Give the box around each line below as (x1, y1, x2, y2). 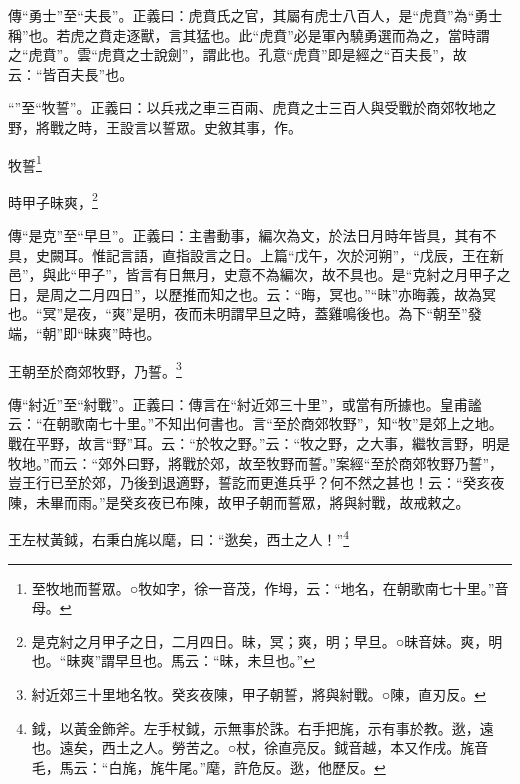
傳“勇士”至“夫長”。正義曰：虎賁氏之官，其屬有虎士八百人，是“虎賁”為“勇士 (8, 5, 503, 25)
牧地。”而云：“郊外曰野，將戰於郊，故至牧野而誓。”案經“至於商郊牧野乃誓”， (8, 452, 504, 473)
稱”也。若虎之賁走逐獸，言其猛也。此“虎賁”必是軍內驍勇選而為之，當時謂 (8, 24, 490, 45)
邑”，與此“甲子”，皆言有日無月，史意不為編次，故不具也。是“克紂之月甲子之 (8, 264, 511, 285)
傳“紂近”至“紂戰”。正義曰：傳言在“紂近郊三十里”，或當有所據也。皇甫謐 (8, 393, 482, 414)
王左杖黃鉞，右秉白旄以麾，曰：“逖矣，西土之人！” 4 (8, 526, 350, 550)
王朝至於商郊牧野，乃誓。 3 (8, 357, 182, 381)
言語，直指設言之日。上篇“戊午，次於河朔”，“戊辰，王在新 (119, 244, 504, 265)
